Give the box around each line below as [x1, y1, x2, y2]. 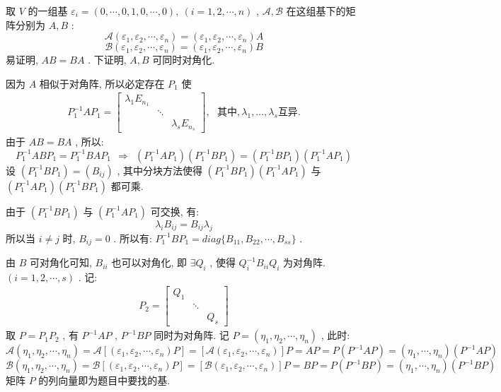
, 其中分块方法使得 [117, 162, 202, 177]
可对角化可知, [29, 255, 92, 270]
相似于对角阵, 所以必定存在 [39, 76, 165, 90]
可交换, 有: [150, 203, 200, 218]
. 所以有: [113, 230, 152, 245]
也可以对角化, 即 [111, 255, 187, 270]
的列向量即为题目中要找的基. [38, 373, 171, 388]
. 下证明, [88, 52, 127, 67]
